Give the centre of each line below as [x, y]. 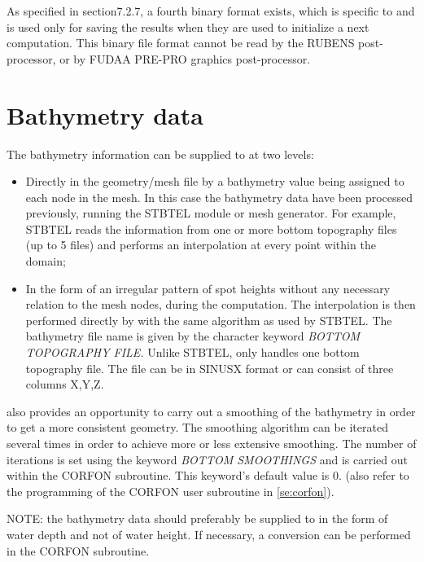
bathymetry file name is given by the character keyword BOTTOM [193, 336]
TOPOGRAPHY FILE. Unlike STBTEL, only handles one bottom [192, 352]
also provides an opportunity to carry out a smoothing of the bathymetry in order [211, 411]
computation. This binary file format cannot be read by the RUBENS [181, 43]
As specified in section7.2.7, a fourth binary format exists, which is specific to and [211, 11]
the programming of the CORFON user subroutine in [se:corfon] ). [170, 491]
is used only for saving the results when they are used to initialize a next [188, 26]
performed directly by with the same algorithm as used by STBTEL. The [209, 320]
